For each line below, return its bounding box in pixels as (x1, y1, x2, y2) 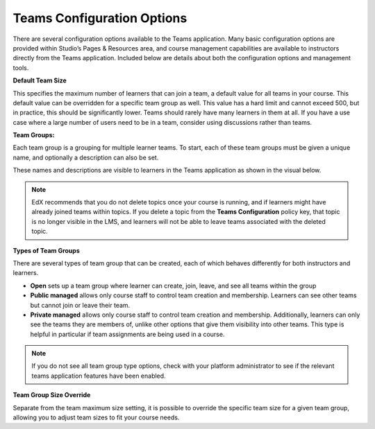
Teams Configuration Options (12, 10, 187, 26)
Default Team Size (12, 76, 67, 85)
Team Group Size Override (12, 391, 91, 399)
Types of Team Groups (12, 246, 80, 254)
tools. (12, 63, 29, 72)
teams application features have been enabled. (31, 371, 166, 380)
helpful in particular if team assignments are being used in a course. (30, 330, 225, 338)
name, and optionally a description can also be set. (12, 153, 159, 161)
